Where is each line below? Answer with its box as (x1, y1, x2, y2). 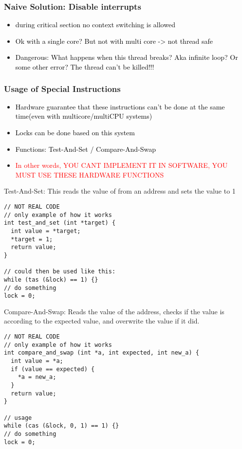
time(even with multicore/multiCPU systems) (15, 111, 152, 121)
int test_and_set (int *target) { (4, 219, 116, 227)
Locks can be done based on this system (15, 127, 135, 137)
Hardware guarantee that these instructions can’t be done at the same (15, 101, 225, 111)
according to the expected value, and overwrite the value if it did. (4, 316, 200, 326)
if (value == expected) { (11, 365, 95, 373)
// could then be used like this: (4, 268, 116, 275)
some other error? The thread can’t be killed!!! (15, 62, 154, 72)
